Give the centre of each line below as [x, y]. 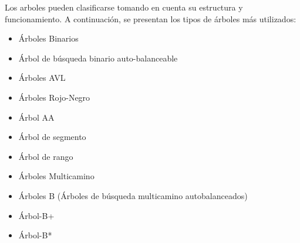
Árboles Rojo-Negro [54, 97]
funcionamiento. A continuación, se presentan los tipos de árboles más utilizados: [151, 18]
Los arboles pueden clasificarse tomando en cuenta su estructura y [124, 7]
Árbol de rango [46, 156]
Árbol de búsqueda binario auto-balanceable [98, 58]
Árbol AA [36, 117]
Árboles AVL [42, 78]
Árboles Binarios [48, 38]
